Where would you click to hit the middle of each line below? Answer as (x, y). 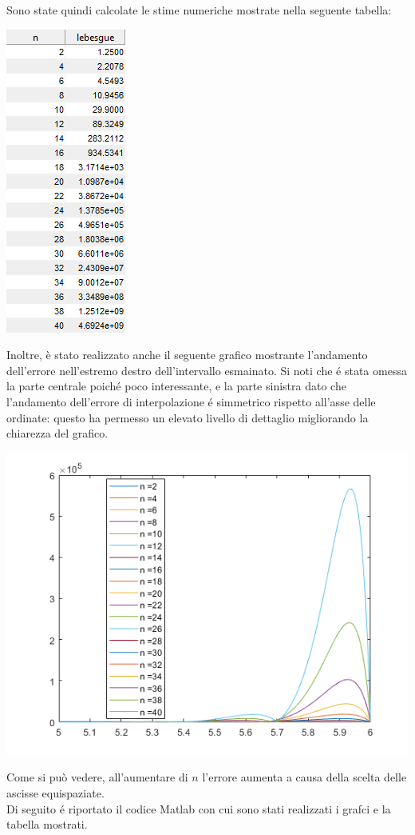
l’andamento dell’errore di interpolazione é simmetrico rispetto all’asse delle (191, 401)
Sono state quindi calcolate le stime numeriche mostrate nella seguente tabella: (199, 10)
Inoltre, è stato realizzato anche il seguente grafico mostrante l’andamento (187, 355)
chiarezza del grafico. (57, 433)
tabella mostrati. (47, 824)
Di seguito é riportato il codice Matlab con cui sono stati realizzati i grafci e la (199, 808)
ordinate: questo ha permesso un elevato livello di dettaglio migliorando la (188, 417)
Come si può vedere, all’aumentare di (97, 777)
